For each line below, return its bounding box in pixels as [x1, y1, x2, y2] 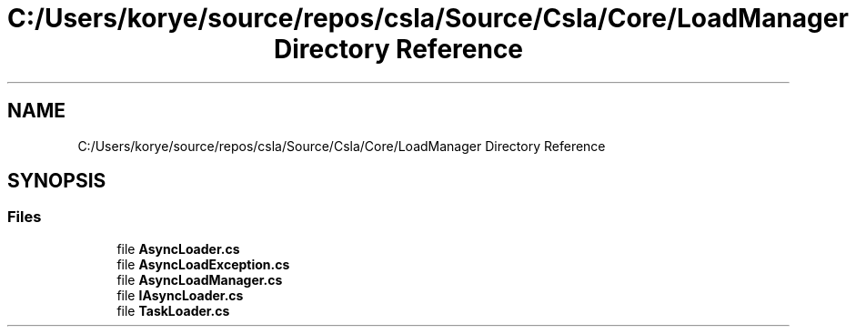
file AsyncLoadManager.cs [116, 271, 283, 288]
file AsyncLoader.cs [116, 240, 240, 257]
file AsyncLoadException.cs [116, 256, 290, 272]
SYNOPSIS [7, 169, 106, 193]
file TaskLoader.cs [116, 302, 230, 319]
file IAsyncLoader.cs [116, 287, 244, 303]
